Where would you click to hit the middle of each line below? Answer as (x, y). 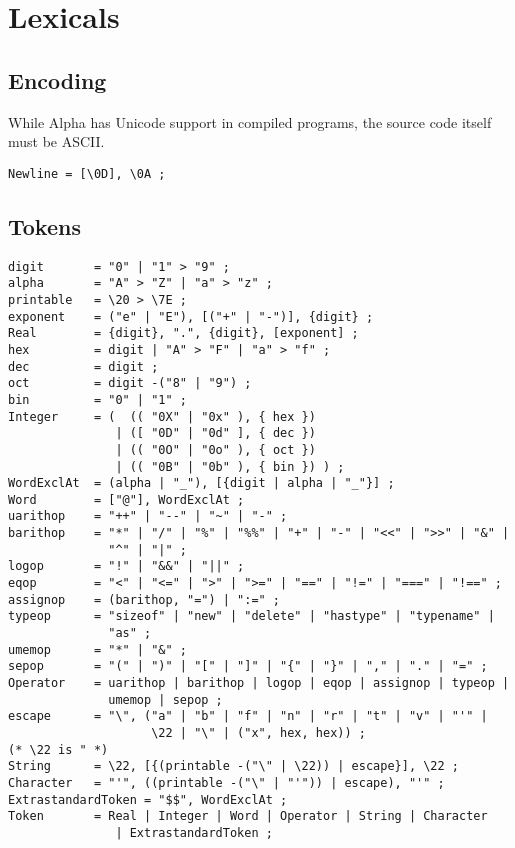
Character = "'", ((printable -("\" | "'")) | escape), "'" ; (226, 782)
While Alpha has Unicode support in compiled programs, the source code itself (250, 121)
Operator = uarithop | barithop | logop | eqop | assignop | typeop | (259, 683)
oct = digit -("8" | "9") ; (130, 383)
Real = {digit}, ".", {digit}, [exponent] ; (183, 333)
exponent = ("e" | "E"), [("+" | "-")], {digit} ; (191, 316)
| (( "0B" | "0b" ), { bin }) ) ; (230, 466)
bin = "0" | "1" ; (97, 399)
